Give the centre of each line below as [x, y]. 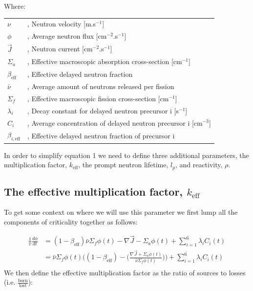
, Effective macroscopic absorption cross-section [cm [105, 61]
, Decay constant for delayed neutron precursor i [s [103, 110]
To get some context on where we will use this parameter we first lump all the [121, 212]
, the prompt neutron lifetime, [123, 165]
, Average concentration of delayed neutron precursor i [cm [115, 123]
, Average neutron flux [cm [67, 36]
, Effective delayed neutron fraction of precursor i [101, 135]
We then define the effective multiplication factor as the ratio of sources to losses [125, 272]
